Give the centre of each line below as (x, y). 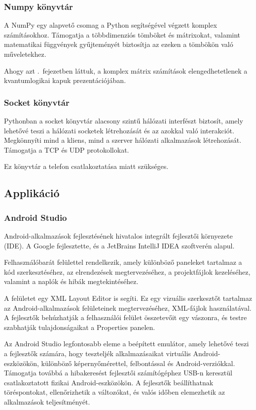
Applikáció (32, 193)
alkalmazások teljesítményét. (47, 401)
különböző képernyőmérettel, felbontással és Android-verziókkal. (138, 363)
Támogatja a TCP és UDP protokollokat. (67, 149)
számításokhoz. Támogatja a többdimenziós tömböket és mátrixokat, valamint (122, 34)
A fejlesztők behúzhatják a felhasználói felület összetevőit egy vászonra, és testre (126, 317)
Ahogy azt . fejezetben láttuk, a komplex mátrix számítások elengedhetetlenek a (126, 70)
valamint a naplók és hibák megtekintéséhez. (71, 281)
